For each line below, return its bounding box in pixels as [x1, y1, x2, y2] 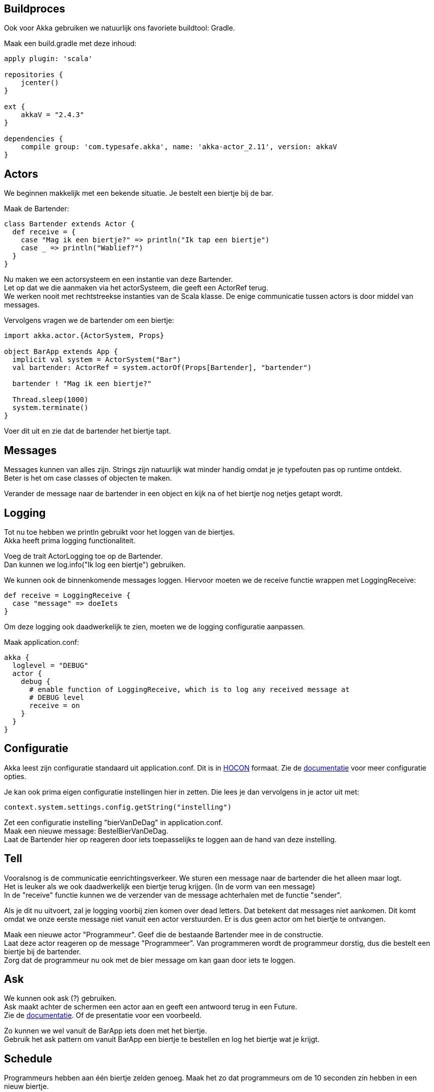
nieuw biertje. [4, 1082, 49, 1091]
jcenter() [20, 79, 59, 87]
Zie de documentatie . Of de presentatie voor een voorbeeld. [4, 1011, 202, 1020]
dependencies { [4, 135, 63, 143]
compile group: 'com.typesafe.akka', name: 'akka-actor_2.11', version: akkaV [20, 143, 337, 151]
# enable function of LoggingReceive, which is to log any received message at [29, 685, 350, 693]
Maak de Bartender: [4, 204, 69, 213]
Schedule [4, 1052, 52, 1065]
